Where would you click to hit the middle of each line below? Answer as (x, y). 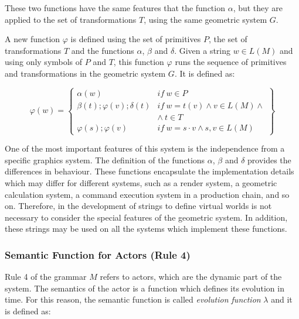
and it (282, 299)
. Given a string (203, 50)
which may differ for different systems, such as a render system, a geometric (141, 182)
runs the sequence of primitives (231, 62)
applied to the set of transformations (71, 19)
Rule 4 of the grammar (46, 277)
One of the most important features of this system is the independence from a (145, 148)
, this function (139, 62)
